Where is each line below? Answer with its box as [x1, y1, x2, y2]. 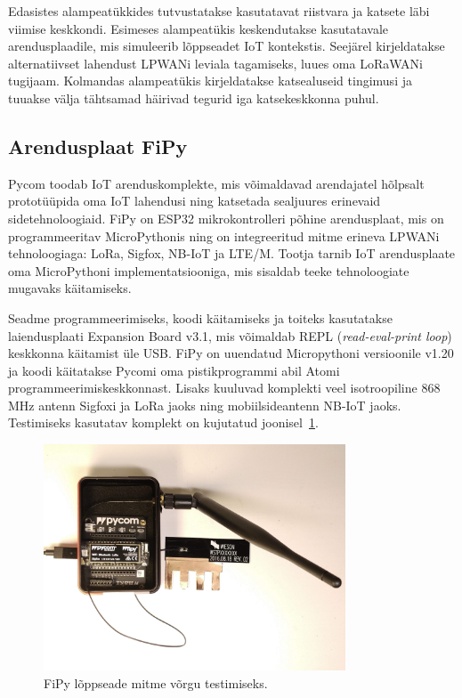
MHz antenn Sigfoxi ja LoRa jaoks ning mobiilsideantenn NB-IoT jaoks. [8, 395, 401, 414]
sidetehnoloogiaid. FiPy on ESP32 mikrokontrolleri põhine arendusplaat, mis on [8, 208, 444, 227]
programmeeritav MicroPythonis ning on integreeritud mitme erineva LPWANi [8, 226, 440, 245]
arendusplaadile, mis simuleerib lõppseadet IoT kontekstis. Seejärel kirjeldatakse [8, 37, 445, 55]
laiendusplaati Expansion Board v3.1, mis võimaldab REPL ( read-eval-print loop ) [8, 326, 452, 345]
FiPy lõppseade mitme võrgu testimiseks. [44, 674, 268, 693]
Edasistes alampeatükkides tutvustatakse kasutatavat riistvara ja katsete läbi [8, 2, 430, 20]
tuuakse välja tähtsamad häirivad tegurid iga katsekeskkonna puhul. [8, 88, 379, 107]
